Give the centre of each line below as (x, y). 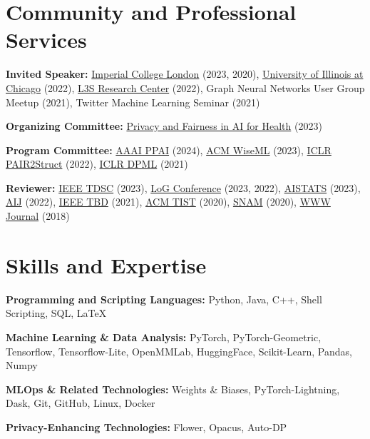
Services (46, 40)
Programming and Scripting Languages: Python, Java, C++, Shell (164, 299)
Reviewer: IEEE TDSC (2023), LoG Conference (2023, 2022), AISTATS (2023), (183, 187)
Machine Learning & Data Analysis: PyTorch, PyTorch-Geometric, (164, 337)
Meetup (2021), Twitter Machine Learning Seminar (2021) (133, 102)
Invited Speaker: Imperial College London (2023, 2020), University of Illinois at (185, 74)
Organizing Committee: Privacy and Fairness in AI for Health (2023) (164, 126)
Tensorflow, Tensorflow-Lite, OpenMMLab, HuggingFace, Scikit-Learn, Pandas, (179, 351)
